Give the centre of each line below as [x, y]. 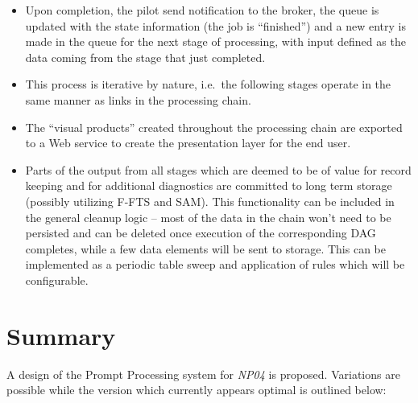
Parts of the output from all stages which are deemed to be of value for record [218, 169]
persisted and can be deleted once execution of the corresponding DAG [201, 233]
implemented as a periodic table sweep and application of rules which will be [215, 264]
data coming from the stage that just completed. [145, 57]
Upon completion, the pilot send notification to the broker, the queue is [202, 10]
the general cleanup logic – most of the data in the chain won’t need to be [208, 217]
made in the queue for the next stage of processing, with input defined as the [215, 41]
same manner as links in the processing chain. [138, 99]
